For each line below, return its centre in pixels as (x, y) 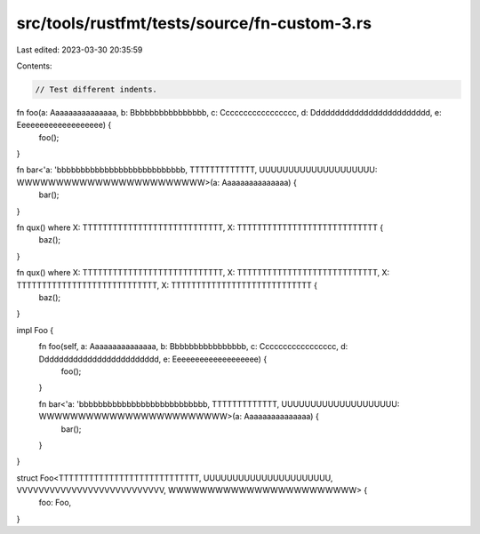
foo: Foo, (55, 503)
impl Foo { (35, 330)
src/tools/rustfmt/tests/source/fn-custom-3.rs (194, 23)
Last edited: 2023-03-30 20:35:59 (80, 50)
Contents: (34, 66)
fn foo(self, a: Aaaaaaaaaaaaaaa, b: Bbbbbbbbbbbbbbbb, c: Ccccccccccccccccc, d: (193, 347)
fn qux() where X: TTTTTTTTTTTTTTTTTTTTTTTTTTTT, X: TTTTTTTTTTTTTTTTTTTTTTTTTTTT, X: (203, 273)
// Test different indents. (96, 89)
